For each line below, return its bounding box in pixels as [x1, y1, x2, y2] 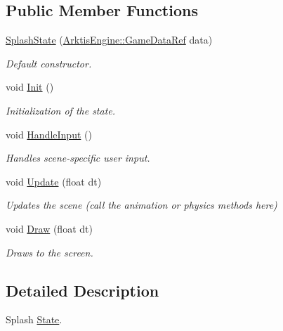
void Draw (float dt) [6, 221, 93, 235]
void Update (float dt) [6, 174, 102, 188]
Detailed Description [6, 279, 159, 301]
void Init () [6, 79, 54, 94]
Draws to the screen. [6, 245, 93, 259]
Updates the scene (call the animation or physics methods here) [6, 197, 277, 212]
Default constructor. [6, 56, 92, 70]
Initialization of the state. [6, 103, 116, 117]
